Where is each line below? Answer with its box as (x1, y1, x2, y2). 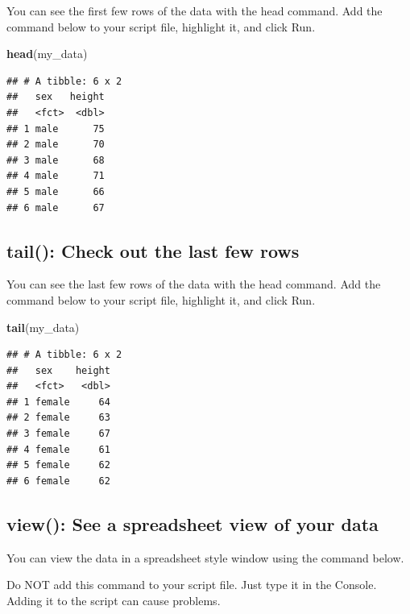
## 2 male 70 (6, 139, 105, 151)
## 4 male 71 (6, 170, 105, 182)
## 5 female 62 (6, 459, 110, 471)
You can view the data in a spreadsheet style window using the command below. (6, 549, 404, 566)
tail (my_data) (6, 318, 80, 335)
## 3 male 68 (6, 154, 105, 166)
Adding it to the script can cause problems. (6, 591, 221, 608)
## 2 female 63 (6, 412, 110, 424)
